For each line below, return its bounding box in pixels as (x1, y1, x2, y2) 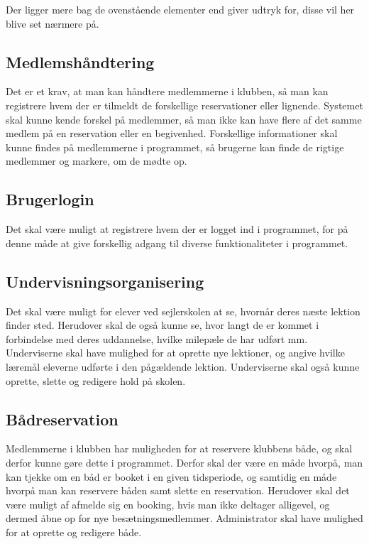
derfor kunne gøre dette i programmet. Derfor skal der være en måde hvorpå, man (6, 455, 363, 469)
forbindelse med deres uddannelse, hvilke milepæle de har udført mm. (6, 331, 308, 346)
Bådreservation (6, 408, 119, 430)
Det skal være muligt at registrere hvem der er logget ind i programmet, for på (6, 222, 348, 236)
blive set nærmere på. (6, 16, 99, 31)
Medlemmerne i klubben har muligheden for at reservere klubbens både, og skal (6, 441, 353, 456)
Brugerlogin (6, 188, 94, 210)
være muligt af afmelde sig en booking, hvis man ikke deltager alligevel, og (6, 496, 330, 511)
